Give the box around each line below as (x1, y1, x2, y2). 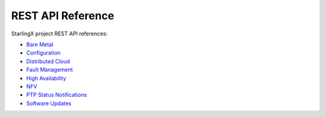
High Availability (26, 74, 66, 82)
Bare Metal (26, 41, 54, 48)
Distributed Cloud (26, 58, 71, 65)
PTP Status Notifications (26, 91, 88, 98)
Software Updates (26, 100, 72, 107)
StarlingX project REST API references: (11, 30, 108, 37)
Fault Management (26, 66, 73, 73)
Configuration (26, 49, 61, 56)
